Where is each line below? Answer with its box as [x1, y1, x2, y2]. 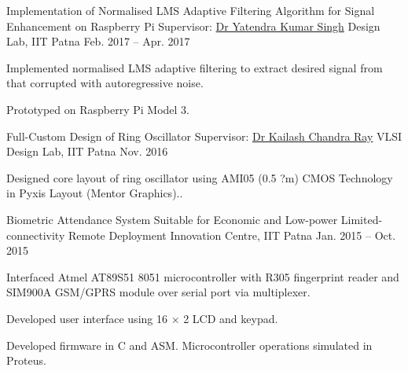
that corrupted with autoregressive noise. [6, 75, 204, 91]
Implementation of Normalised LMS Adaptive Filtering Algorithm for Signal [6, 2, 375, 18]
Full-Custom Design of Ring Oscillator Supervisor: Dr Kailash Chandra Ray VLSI [6, 127, 402, 144]
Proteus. [6, 352, 46, 369]
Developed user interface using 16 [6, 310, 167, 326]
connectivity [6, 226, 65, 243]
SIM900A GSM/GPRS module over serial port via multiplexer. [6, 284, 311, 300]
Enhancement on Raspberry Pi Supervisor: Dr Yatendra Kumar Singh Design [6, 17, 380, 34]
